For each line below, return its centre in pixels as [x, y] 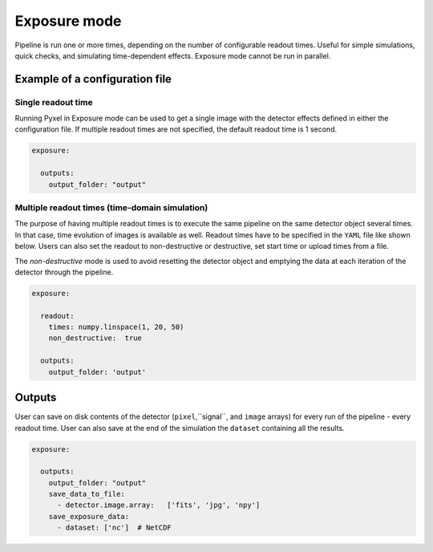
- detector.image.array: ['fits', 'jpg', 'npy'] [159, 505]
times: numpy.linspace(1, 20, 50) [116, 327]
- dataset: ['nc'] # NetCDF [114, 528]
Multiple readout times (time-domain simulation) [111, 207]
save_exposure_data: [89, 516]
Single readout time [54, 102]
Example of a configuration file [93, 79]
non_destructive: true [95, 338]
